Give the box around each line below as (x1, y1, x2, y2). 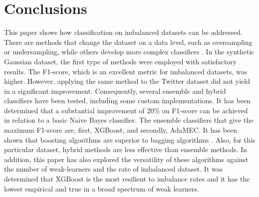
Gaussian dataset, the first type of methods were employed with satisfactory (4, 56, 237, 66)
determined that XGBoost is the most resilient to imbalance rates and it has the (4, 174, 250, 184)
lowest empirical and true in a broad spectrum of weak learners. (4, 183, 199, 194)
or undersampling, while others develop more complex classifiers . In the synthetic (4, 46, 255, 57)
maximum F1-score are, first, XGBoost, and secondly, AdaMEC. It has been (4, 125, 238, 135)
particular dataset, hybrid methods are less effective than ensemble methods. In (4, 144, 248, 155)
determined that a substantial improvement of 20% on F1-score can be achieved (4, 105, 248, 115)
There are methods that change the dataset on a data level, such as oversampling (4, 36, 253, 47)
